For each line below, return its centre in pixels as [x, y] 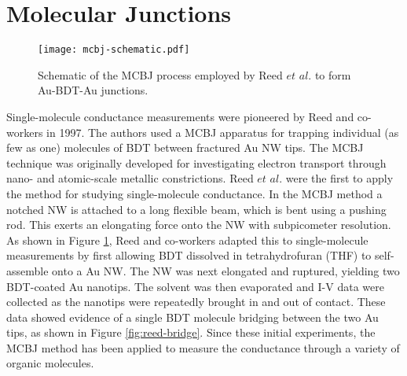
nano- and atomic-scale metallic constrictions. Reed [130, 178]
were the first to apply [339, 178]
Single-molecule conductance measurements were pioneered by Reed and [180, 116]
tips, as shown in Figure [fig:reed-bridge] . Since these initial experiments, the [191, 332]
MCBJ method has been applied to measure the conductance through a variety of [203, 347]
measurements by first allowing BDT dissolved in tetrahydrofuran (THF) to [189, 255]
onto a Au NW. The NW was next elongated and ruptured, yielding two [226, 270]
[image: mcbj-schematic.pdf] [114, 50]
